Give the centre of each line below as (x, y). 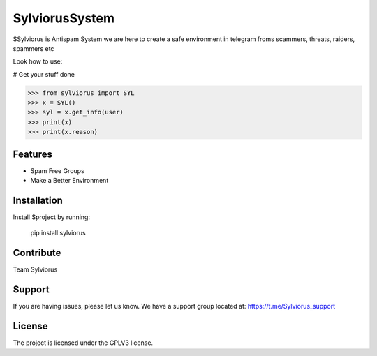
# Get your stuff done (44, 74)
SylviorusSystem (64, 18)
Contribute (37, 253)
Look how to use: (38, 61)
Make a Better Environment (69, 181)
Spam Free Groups (58, 170)
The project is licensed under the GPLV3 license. (83, 343)
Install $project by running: (52, 217)
